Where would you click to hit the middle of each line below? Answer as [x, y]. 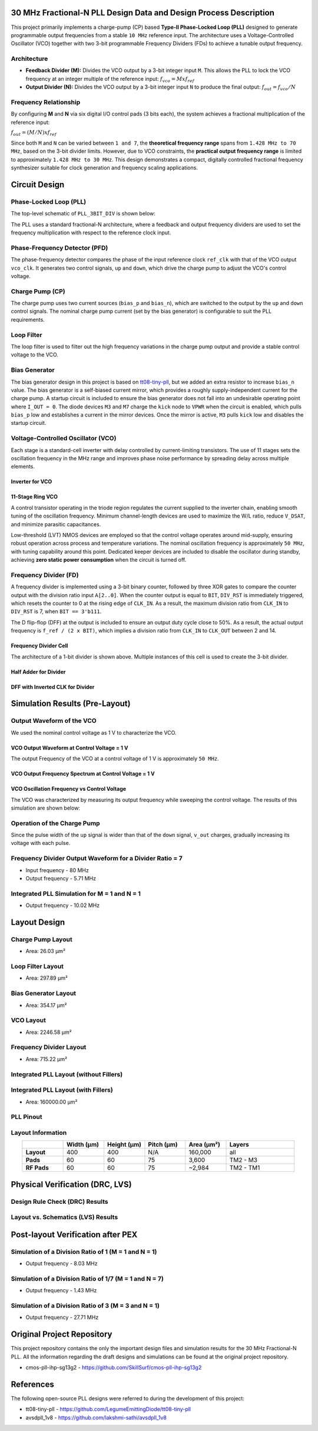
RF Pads [37, 1168]
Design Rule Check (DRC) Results [59, 1201]
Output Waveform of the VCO [54, 721]
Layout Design [38, 922]
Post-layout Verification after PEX [74, 1234]
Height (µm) [124, 1145]
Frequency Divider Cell [39, 646]
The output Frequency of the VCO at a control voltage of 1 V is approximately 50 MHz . [115, 759]
